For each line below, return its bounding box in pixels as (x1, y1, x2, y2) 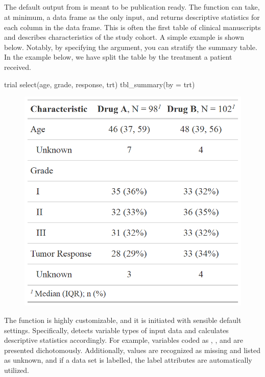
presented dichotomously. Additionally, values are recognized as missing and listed (4, 344, 260, 355)
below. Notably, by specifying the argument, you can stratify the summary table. (4, 41, 257, 52)
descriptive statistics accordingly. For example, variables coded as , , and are (4, 335, 243, 345)
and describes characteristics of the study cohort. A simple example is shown (4, 32, 245, 42)
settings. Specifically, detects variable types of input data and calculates (4, 324, 229, 335)
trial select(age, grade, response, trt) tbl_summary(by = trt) (4, 79, 195, 89)
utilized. (4, 364, 30, 375)
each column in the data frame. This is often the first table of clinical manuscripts (4, 21, 261, 32)
